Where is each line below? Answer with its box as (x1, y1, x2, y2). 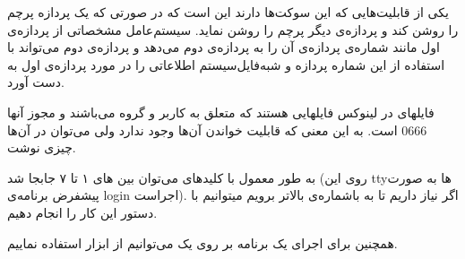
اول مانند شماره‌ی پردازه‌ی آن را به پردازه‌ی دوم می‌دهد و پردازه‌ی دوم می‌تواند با (7, 38, 440, 56)
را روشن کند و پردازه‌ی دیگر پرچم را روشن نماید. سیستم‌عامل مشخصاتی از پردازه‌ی (7, 20, 459, 39)
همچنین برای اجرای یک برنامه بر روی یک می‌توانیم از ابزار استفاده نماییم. (7, 233, 398, 252)
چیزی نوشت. (7, 138, 76, 157)
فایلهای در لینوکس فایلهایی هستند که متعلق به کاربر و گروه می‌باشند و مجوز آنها (7, 102, 435, 121)
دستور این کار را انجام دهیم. (7, 203, 158, 221)
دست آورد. (7, 73, 65, 91)
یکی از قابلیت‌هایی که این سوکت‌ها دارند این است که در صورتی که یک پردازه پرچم (7, 3, 449, 21)
